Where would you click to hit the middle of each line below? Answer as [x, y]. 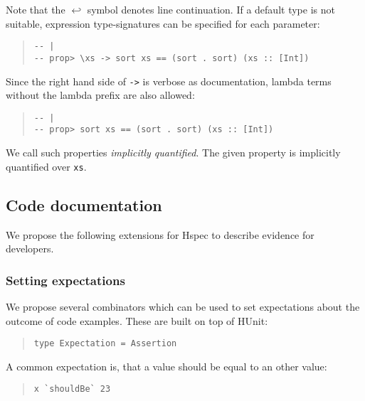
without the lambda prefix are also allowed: [100, 95]
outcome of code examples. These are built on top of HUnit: [137, 320]
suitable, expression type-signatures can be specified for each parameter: [163, 23]
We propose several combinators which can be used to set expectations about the [183, 306]
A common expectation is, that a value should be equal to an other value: [166, 366]
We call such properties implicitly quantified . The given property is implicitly [173, 153]
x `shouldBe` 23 [72, 389]
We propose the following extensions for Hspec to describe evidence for [160, 234]
